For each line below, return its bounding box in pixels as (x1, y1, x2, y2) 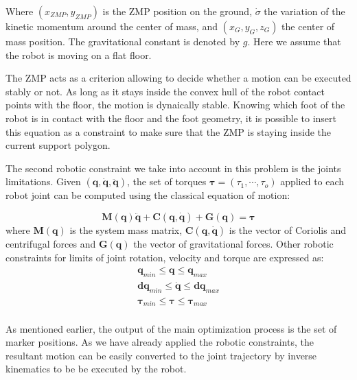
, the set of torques (126, 174, 207, 189)
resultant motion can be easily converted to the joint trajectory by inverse (5, 348, 317, 362)
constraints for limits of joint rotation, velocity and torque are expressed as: (5, 250, 324, 264)
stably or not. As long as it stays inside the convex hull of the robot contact (5, 84, 325, 98)
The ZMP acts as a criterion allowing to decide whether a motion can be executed (5, 71, 352, 85)
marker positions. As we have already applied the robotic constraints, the (5, 335, 314, 349)
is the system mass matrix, (69, 222, 183, 237)
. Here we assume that (247, 34, 341, 48)
